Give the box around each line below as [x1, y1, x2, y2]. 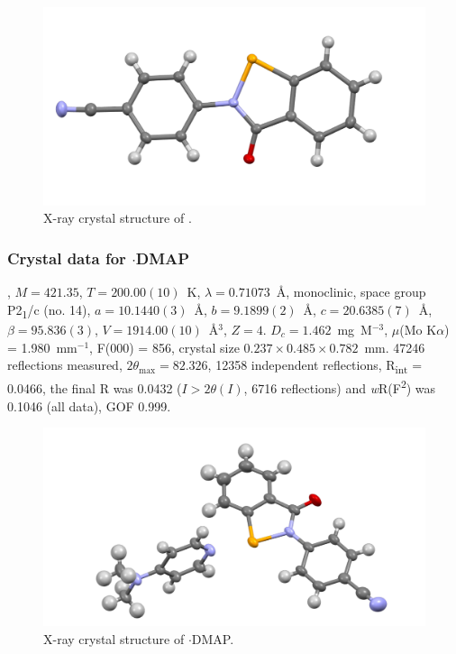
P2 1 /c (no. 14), [7, 299, 91, 321]
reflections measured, [7, 355, 123, 374]
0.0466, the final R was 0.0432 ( [7, 378, 182, 397]
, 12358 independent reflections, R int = [207, 355, 423, 376]
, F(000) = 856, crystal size [89, 337, 240, 356]
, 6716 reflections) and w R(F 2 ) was [243, 376, 436, 397]
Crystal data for [7, 246, 126, 269]
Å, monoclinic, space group [276, 282, 426, 301]
